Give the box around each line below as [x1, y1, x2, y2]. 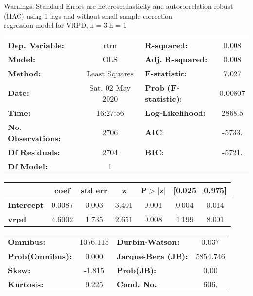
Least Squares [86, 67, 134, 79]
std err [81, 184, 108, 196]
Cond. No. [116, 278, 157, 290]
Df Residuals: [8, 146, 60, 158]
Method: [8, 67, 41, 79]
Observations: [8, 132, 61, 144]
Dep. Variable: [8, 39, 64, 51]
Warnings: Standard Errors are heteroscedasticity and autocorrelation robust [4, 1, 233, 11]
